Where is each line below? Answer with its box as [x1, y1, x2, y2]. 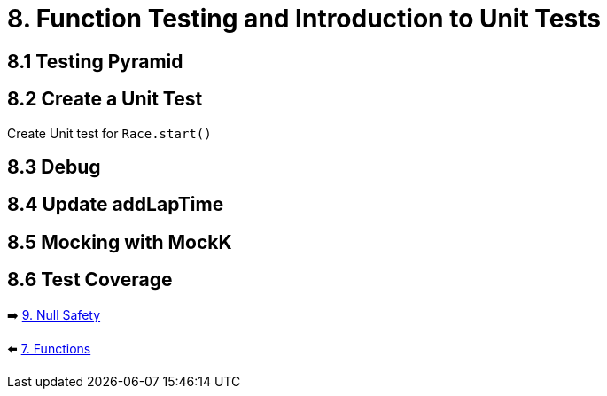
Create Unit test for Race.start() [7, 125, 212, 141]
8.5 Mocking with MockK [7, 230, 232, 253]
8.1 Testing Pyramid [7, 50, 183, 73]
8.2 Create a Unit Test [7, 88, 203, 111]
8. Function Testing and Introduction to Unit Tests [7, 4, 601, 34]
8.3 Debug [7, 156, 101, 179]
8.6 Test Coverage [7, 268, 173, 291]
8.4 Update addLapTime [7, 193, 224, 216]
